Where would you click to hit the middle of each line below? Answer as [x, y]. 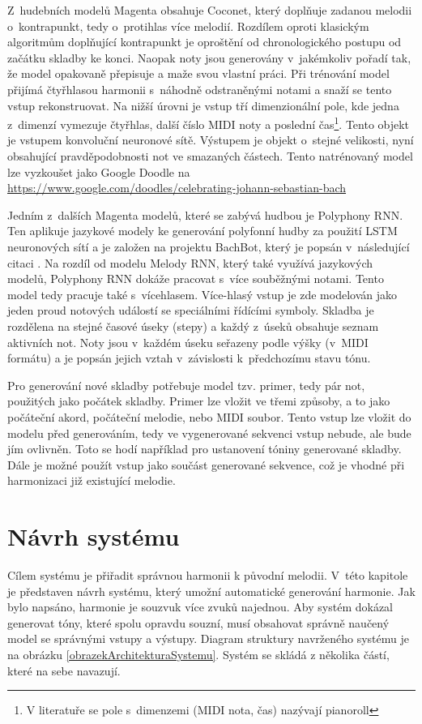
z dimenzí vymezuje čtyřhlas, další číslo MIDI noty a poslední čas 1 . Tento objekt [209, 123]
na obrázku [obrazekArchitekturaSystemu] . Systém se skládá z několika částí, [198, 654]
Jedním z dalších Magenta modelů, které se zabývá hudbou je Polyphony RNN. [205, 214]
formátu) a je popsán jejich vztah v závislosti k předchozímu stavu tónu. [189, 358]
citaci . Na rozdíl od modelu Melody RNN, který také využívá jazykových [190, 262]
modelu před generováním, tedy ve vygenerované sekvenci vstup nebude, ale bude [209, 433]
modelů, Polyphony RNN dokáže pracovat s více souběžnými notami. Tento [196, 278]
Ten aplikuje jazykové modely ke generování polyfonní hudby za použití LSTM [202, 231]
